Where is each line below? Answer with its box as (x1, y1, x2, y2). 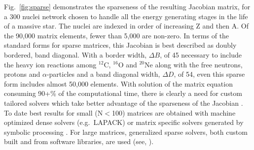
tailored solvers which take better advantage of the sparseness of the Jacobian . (4, 97, 243, 108)
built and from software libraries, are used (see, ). (4, 136, 154, 147)
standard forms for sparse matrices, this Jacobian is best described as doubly (4, 40, 237, 50)
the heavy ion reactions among (4, 59, 97, 69)
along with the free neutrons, (155, 59, 243, 69)
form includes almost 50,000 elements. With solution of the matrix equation (4, 78, 233, 89)
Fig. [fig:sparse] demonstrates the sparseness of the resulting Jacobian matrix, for (4, 1, 251, 11)
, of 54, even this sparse (174, 69, 245, 79)
